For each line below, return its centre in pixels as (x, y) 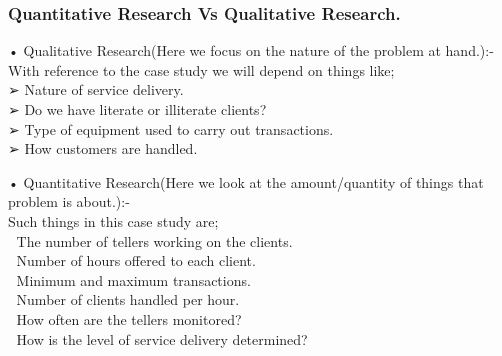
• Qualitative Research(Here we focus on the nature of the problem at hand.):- (251, 50)
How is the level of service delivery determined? (162, 338)
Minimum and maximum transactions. (133, 279)
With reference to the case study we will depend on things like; (201, 69)
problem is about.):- (69, 201)
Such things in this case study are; (113, 220)
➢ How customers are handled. (103, 148)
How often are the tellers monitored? (129, 318)
